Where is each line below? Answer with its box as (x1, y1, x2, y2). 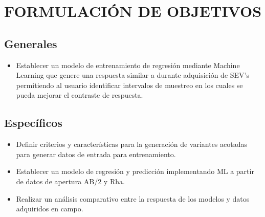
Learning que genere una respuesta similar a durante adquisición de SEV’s (16, 70, 250, 80)
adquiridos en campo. (16, 203, 83, 214)
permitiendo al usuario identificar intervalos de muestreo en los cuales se (16, 79, 243, 90)
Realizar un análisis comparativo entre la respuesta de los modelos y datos (16, 193, 250, 204)
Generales (4, 35, 57, 51)
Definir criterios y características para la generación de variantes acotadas (16, 139, 247, 149)
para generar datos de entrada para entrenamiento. (16, 148, 176, 159)
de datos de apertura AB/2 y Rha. (16, 176, 125, 186)
